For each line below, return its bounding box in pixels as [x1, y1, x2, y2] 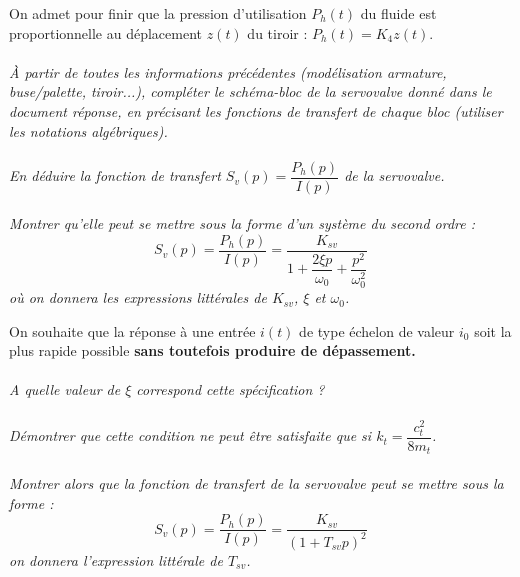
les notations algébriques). [9, 120, 168, 141]
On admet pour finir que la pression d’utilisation [9, 3, 307, 23]
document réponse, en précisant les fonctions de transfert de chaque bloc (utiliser [9, 100, 503, 121]
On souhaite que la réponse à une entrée [9, 320, 256, 341]
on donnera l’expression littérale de [9, 549, 223, 570]
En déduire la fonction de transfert [9, 165, 221, 186]
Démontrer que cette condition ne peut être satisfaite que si [9, 425, 372, 446]
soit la [474, 320, 512, 341]
